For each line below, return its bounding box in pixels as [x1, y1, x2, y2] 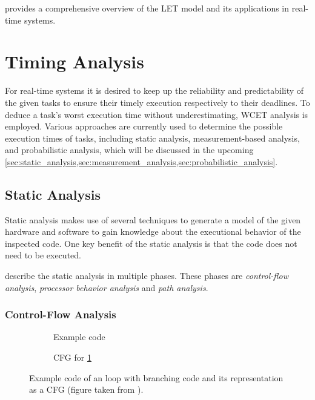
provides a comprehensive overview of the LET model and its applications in [5, 2, 290, 14]
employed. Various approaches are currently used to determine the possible [5, 120, 283, 133]
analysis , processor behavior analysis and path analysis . [5, 281, 208, 293]
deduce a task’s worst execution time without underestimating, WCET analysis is [5, 108, 308, 120]
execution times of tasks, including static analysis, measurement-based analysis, [5, 131, 300, 144]
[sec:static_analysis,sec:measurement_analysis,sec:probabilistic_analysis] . [5, 155, 278, 168]
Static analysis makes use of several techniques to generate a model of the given [5, 213, 301, 226]
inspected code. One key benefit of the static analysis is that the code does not [5, 237, 297, 249]
